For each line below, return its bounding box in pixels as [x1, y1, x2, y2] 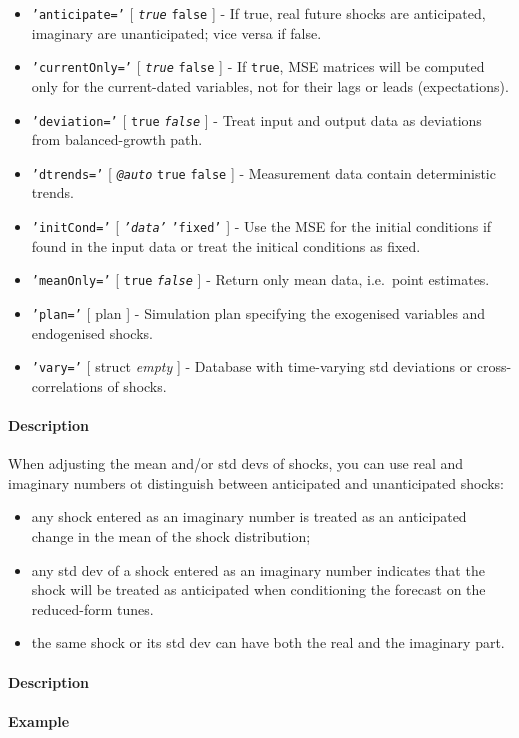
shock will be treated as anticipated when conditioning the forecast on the [31, 579, 486, 600]
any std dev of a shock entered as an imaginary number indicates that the [31, 559, 485, 580]
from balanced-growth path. [31, 129, 203, 150]
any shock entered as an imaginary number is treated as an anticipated [31, 506, 467, 527]
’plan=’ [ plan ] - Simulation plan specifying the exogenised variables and [31, 302, 486, 323]
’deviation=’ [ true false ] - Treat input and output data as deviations [31, 109, 482, 130]
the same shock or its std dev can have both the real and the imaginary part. [31, 632, 505, 653]
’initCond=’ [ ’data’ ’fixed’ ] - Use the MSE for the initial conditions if [31, 216, 492, 236]
